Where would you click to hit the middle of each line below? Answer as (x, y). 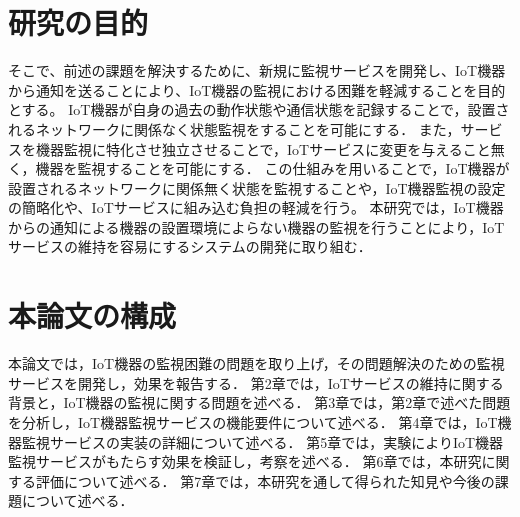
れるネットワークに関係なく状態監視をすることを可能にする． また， (234, 128)
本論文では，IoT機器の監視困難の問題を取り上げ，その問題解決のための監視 (256, 363)
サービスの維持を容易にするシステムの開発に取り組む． (190, 246)
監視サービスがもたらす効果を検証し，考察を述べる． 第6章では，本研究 (245, 461)
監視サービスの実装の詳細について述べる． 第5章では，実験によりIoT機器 (262, 441)
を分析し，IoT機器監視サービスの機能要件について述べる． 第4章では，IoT (253, 421)
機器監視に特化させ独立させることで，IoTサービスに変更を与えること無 (270, 148)
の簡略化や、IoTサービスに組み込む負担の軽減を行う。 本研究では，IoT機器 (256, 207)
